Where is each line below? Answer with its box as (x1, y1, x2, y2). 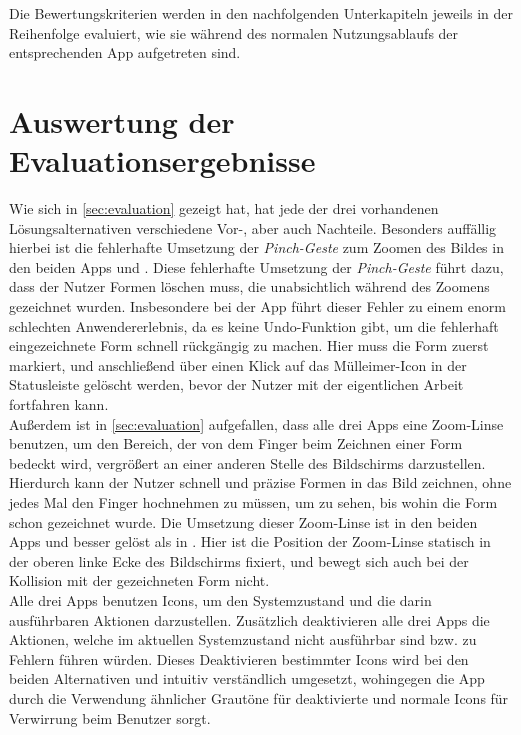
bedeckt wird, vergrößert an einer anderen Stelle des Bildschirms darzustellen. (9, 452, 486, 473)
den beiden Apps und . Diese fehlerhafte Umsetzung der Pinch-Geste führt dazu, (9, 256, 504, 277)
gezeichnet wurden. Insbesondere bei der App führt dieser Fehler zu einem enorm (9, 296, 506, 317)
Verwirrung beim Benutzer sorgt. (9, 707, 211, 728)
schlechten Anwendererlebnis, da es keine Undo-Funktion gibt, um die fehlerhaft (9, 315, 499, 336)
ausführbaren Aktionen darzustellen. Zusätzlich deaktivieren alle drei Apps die (9, 609, 490, 630)
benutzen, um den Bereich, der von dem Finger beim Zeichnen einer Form (9, 433, 463, 454)
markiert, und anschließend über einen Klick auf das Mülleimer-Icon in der (9, 354, 467, 375)
